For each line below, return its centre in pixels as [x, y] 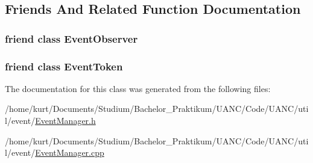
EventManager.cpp [70, 152]
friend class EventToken [64, 66]
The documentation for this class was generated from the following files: [138, 88]
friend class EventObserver [71, 38]
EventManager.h [65, 121]
